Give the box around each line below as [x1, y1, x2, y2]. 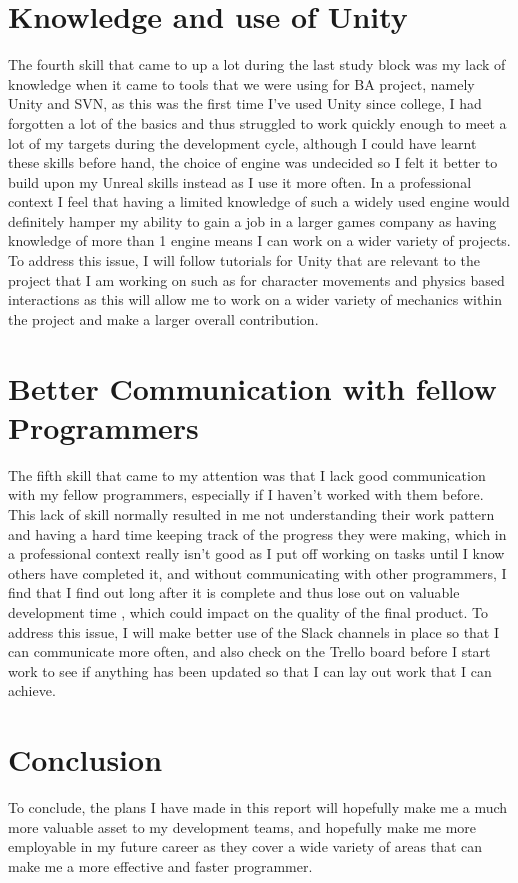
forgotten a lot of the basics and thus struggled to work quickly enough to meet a [8, 112, 507, 133]
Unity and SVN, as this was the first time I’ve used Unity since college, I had [8, 93, 482, 114]
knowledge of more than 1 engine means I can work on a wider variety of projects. [8, 230, 511, 251]
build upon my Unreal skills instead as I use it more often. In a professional [8, 171, 472, 192]
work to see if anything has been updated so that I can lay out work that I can [8, 660, 492, 681]
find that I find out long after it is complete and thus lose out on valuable [8, 582, 460, 603]
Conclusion [8, 739, 163, 780]
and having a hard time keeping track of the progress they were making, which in [8, 523, 507, 544]
